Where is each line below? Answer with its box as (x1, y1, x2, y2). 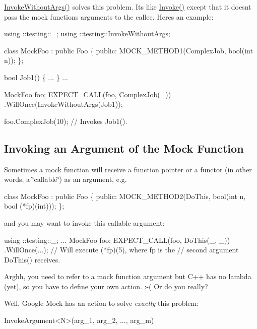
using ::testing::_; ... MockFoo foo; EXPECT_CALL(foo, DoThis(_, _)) (4, 234, 230, 245)
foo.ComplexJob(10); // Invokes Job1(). (4, 115, 127, 126)
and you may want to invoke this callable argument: (4, 217, 165, 228)
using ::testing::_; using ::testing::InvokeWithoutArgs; (4, 28, 170, 39)
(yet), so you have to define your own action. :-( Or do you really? (4, 281, 208, 291)
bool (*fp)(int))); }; (4, 201, 65, 211)
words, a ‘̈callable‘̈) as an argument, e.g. (4, 174, 127, 184)
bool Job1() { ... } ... (4, 72, 68, 82)
